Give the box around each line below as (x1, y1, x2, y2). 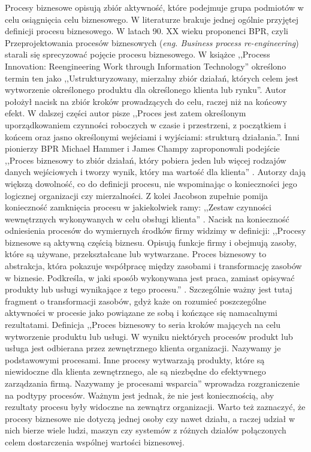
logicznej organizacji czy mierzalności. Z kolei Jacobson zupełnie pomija (5, 189, 268, 201)
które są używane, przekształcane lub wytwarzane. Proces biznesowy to (5, 248, 267, 260)
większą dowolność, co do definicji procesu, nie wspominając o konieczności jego (5, 177, 297, 189)
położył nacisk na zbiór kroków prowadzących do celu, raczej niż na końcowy (5, 95, 287, 107)
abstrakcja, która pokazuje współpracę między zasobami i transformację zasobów (5, 260, 302, 272)
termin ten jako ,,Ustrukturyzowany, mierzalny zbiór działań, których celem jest (5, 71, 299, 84)
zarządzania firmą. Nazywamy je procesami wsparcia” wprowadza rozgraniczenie (5, 377, 300, 389)
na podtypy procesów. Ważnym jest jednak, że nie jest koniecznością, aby (5, 388, 274, 401)
